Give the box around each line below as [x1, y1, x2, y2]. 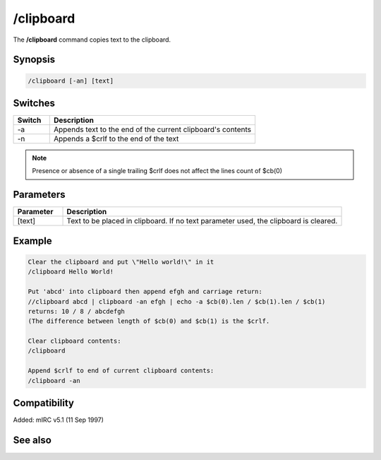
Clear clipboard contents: [28, 337, 121, 346]
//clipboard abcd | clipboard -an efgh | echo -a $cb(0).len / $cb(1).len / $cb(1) [28, 297, 326, 305]
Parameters [13, 189, 66, 201]
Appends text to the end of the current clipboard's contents [53, 124, 252, 134]
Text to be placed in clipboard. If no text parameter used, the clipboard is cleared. [66, 216, 338, 226]
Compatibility [13, 397, 74, 409]
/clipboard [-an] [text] [28, 76, 114, 85]
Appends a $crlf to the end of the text [53, 134, 179, 144]
